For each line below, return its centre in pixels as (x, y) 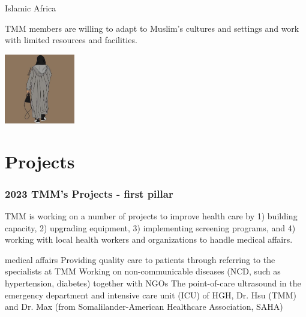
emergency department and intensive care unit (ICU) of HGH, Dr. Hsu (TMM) (151, 295)
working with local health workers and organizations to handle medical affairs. (149, 239)
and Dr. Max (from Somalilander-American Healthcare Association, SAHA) (144, 307)
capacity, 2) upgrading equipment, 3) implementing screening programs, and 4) (150, 227)
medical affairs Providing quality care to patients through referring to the (140, 259)
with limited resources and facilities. (71, 40)
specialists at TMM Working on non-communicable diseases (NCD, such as (143, 271)
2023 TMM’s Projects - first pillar (89, 193)
